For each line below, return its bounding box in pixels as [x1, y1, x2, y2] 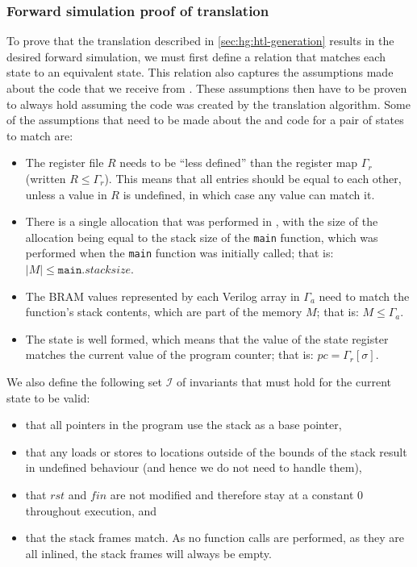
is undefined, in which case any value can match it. [123, 186, 375, 202]
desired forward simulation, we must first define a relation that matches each [6, 48, 386, 65]
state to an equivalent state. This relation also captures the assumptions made [6, 64, 394, 81]
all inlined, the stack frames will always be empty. [25, 544, 272, 561]
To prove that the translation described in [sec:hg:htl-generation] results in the [6, 32, 394, 49]
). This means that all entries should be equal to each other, [104, 169, 402, 186]
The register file [25, 154, 104, 171]
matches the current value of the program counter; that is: [25, 346, 314, 363]
